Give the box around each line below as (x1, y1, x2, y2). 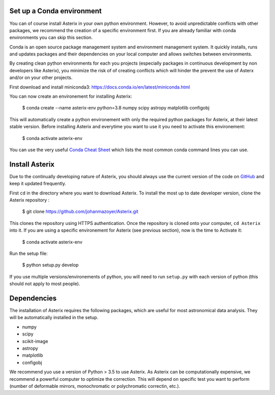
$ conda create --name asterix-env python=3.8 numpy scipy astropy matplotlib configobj (22, 105, 210, 111)
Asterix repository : (9, 197, 50, 203)
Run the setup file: (9, 250, 48, 257)
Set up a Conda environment (9, 7, 102, 15)
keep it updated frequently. (9, 181, 66, 187)
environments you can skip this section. (9, 35, 93, 41)
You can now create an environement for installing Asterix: (9, 93, 132, 99)
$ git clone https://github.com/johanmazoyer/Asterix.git (22, 209, 139, 215)
